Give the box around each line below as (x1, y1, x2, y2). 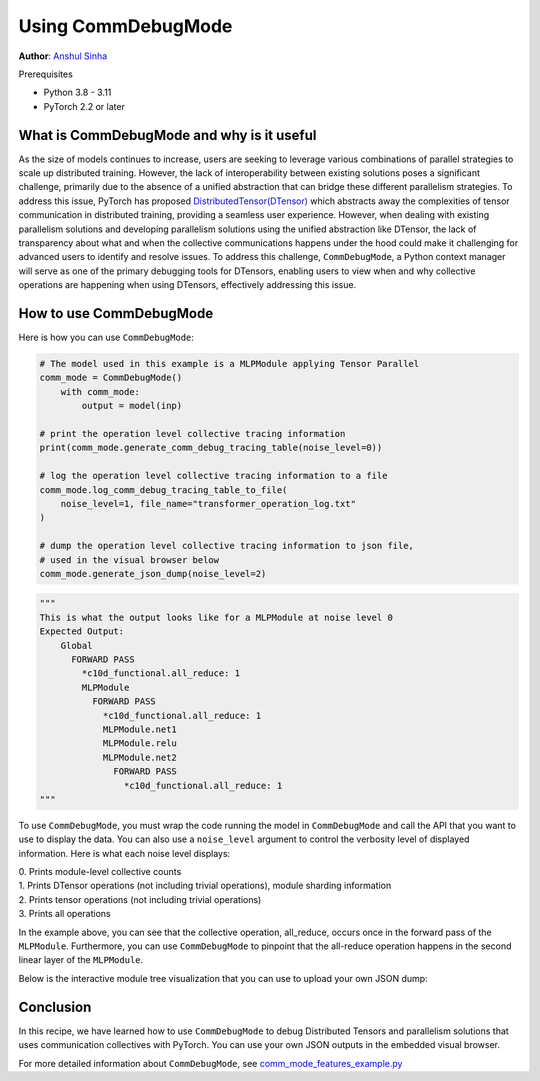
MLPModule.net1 (102, 723, 177, 735)
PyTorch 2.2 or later (43, 100, 125, 112)
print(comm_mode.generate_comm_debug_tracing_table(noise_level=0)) (39, 442, 383, 454)
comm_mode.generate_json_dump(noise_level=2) (39, 568, 267, 579)
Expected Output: (39, 626, 125, 637)
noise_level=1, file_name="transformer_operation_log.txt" (60, 498, 357, 509)
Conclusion (18, 998, 92, 1015)
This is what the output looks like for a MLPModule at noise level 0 (39, 611, 394, 623)
